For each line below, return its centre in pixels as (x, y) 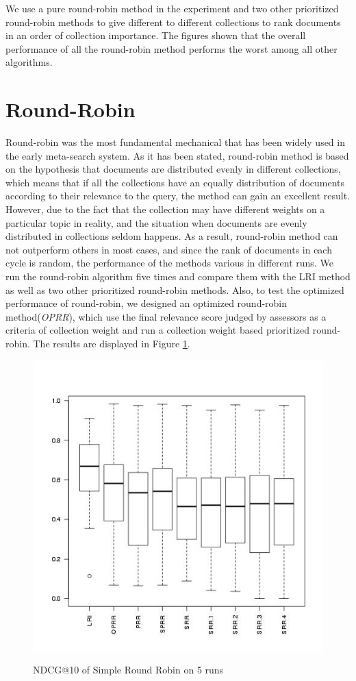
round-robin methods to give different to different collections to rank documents (173, 22)
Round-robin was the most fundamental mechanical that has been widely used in (175, 142)
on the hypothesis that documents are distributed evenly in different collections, (173, 169)
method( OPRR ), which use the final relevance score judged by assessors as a (166, 316)
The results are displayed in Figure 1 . (112, 343)
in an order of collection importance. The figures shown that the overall (156, 35)
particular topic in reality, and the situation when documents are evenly (156, 222)
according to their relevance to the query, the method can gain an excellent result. (178, 196)
